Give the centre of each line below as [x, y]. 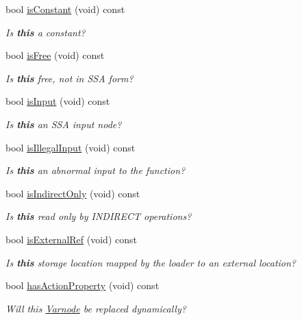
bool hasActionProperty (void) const [83, 285]
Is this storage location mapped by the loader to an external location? [151, 262]
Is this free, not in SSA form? [70, 78]
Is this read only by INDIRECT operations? [99, 216]
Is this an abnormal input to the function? [96, 170]
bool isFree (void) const [55, 55]
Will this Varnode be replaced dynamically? [96, 308]
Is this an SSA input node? [64, 124]
